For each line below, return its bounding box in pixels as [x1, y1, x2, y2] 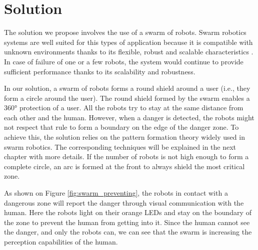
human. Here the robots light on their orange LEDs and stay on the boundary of [4, 207, 251, 218]
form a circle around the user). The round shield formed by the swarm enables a [4, 92, 250, 103]
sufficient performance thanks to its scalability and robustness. [4, 66, 195, 76]
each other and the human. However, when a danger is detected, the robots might [4, 112, 254, 122]
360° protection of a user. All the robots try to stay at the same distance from [4, 102, 243, 113]
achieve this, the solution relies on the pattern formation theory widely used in [4, 132, 245, 142]
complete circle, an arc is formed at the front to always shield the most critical [4, 161, 245, 171]
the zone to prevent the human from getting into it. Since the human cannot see [4, 217, 250, 227]
